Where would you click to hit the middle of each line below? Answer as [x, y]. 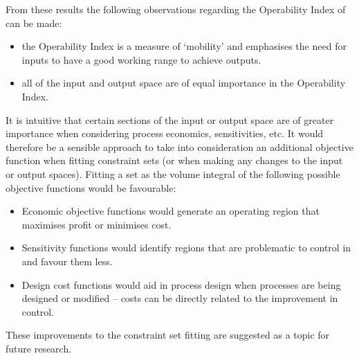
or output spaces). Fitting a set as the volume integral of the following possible [173, 173]
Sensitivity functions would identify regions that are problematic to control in [186, 248]
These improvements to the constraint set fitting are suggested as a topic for [168, 335]
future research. [39, 348]
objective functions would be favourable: [91, 187]
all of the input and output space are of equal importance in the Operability [184, 83]
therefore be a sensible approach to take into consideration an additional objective [179, 146]
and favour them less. [67, 261]
